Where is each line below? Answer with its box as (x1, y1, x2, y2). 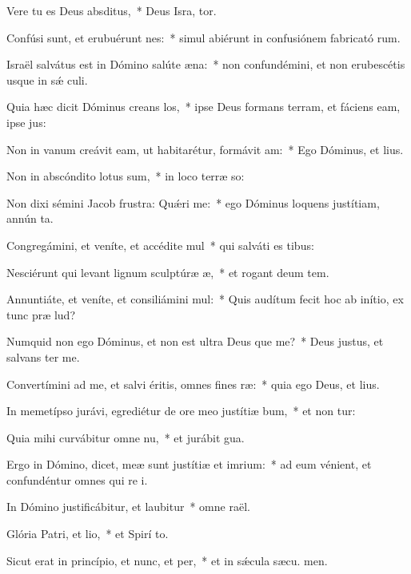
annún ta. (6, 210, 54, 227)
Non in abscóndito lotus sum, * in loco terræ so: (6, 168, 245, 184)
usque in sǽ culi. (6, 71, 88, 88)
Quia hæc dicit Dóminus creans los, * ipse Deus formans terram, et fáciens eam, (6, 98, 401, 115)
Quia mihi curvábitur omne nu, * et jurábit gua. (6, 429, 245, 445)
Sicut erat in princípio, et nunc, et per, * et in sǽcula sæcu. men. (6, 552, 328, 568)
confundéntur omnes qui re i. (6, 471, 148, 488)
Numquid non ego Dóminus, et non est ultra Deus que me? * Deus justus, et (6, 333, 384, 350)
